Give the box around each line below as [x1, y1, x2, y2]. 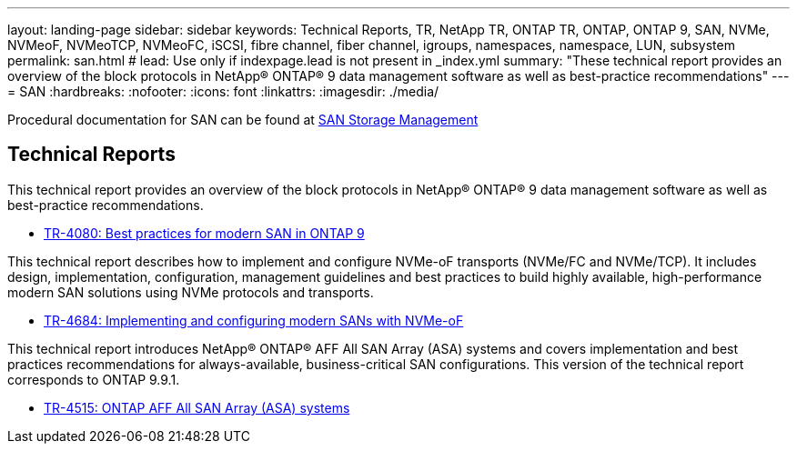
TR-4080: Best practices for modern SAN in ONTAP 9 [44, 225, 365, 241]
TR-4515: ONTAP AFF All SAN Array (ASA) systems [44, 399, 350, 416]
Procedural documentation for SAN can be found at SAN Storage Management [7, 112, 479, 127]
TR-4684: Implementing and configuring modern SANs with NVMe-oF [44, 312, 464, 328]
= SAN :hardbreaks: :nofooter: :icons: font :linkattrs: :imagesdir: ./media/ [7, 84, 439, 99]
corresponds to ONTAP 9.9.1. [7, 371, 180, 387]
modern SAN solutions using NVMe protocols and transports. [7, 284, 374, 300]
